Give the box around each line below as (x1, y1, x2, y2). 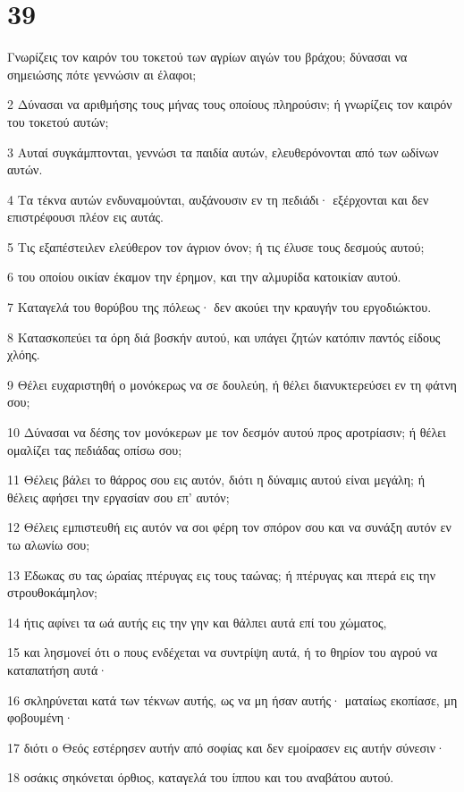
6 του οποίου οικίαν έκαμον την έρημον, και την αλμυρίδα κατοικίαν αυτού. (7, 267, 401, 286)
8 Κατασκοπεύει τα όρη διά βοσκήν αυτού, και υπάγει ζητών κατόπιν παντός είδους (7, 327, 441, 346)
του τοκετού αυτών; (7, 112, 109, 131)
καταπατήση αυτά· (7, 660, 108, 678)
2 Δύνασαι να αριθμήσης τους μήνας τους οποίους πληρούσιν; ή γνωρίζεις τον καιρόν (7, 95, 452, 114)
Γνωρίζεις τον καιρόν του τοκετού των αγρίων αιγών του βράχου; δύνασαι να (7, 47, 408, 66)
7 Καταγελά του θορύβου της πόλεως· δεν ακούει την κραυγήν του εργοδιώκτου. (7, 298, 432, 316)
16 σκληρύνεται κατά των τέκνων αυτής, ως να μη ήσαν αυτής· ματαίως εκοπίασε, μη (7, 690, 458, 709)
